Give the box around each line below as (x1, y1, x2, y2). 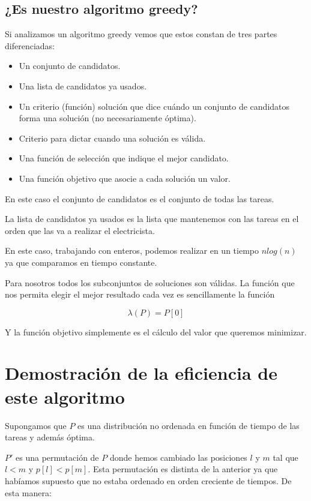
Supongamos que (5, 419, 67, 431)
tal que (273, 451, 298, 463)
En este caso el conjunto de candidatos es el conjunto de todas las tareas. (5, 192, 274, 205)
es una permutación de (16, 451, 99, 463)
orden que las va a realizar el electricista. (5, 224, 155, 236)
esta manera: (5, 486, 52, 499)
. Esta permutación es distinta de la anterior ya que (88, 463, 278, 475)
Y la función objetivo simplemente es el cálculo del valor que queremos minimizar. (5, 325, 307, 338)
